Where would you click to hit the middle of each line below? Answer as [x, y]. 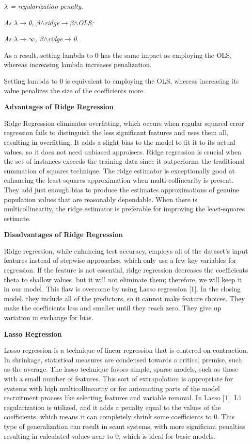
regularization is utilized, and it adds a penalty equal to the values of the [112, 407]
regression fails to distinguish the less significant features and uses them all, [116, 132]
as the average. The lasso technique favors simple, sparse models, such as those [121, 369]
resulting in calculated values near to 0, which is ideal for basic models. [110, 435]
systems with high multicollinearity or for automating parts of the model [112, 388]
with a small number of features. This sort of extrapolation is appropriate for [118, 378]
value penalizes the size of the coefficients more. [75, 90]
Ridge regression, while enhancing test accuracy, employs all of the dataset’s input [126, 250]
